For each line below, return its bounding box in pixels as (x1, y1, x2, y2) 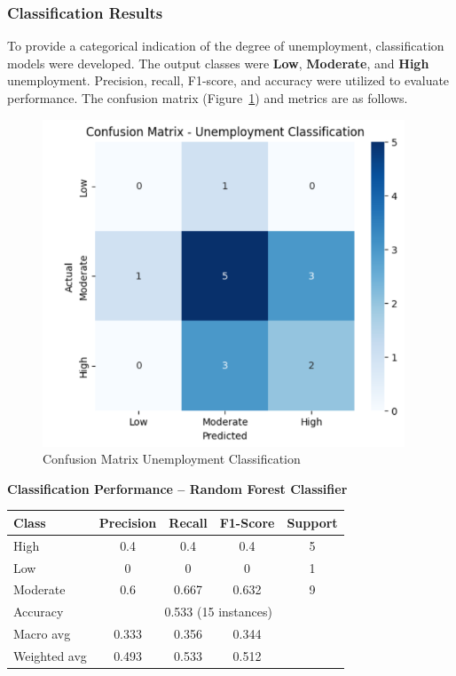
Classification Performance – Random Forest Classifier (7, 479, 348, 497)
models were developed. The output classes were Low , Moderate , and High (7, 53, 429, 72)
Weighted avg (13, 646, 87, 664)
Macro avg (13, 624, 71, 643)
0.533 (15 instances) (164, 602, 272, 621)
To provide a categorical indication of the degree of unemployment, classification (7, 36, 444, 55)
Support (287, 513, 338, 531)
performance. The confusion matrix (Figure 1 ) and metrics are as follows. (7, 89, 408, 107)
